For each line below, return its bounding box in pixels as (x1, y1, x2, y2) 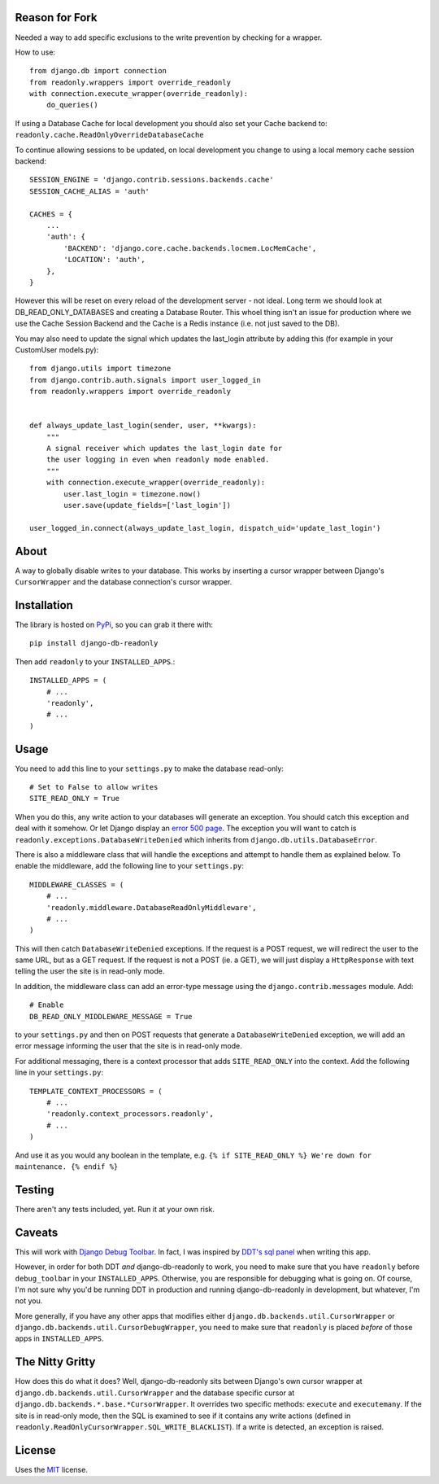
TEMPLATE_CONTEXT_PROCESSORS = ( (29, 1087, 163, 1096)
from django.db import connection (29, 66, 167, 76)
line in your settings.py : (15, 1067, 103, 1078)
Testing (15, 1183, 54, 1197)
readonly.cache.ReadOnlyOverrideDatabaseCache (15, 130, 204, 140)
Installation (15, 598, 73, 612)
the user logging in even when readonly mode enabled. (46, 455, 270, 464)
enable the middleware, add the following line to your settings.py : (15, 861, 244, 871)
